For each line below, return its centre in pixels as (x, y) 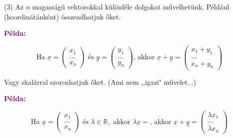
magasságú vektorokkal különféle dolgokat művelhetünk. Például (131, 6)
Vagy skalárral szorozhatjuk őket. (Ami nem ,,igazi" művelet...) (100, 81)
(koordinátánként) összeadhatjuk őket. (62, 16)
